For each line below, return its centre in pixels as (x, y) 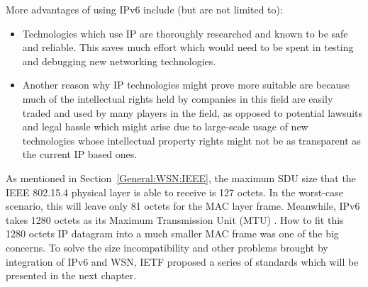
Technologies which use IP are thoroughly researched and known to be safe (185, 33)
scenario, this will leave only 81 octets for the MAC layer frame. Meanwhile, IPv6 (183, 206)
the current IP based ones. (80, 154)
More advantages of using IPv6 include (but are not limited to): (144, 9)
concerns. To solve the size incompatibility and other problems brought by (167, 247)
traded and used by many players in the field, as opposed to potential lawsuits (193, 112)
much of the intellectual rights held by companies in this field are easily (178, 98)
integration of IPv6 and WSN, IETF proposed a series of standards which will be (182, 261)
